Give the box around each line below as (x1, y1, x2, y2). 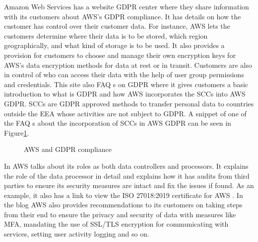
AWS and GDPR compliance (24, 144, 112, 154)
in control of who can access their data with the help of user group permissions (4, 69, 244, 80)
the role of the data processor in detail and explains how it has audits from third (4, 170, 250, 181)
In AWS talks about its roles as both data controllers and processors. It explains (4, 160, 249, 171)
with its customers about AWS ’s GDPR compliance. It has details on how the (4, 11, 241, 21)
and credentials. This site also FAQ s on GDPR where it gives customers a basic (4, 79, 249, 89)
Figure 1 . (4, 127, 29, 138)
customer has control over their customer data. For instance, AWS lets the (4, 21, 230, 31)
